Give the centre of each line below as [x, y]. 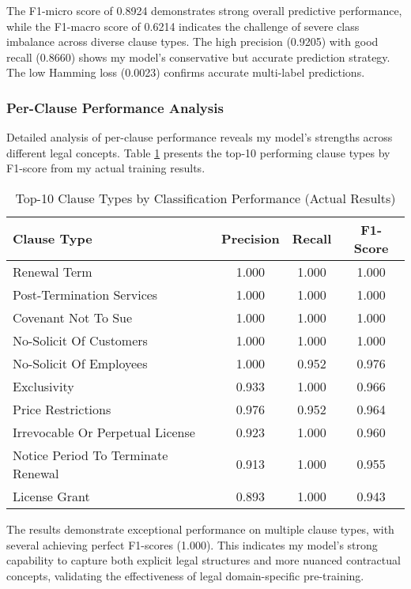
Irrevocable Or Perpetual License [104, 432]
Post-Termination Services [85, 294]
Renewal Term [53, 271]
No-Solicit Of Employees [80, 363]
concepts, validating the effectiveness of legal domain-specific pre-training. [185, 575]
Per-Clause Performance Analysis [115, 107]
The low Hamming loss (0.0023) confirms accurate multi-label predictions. [186, 72]
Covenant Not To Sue [73, 317]
